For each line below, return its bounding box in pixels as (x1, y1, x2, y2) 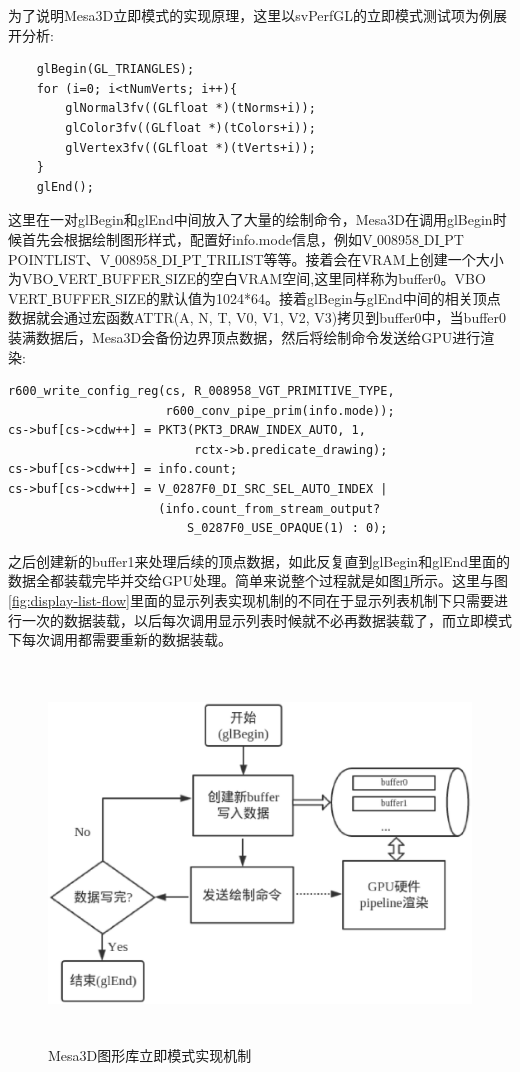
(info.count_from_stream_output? (158, 501, 381, 516)
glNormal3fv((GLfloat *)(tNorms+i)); (65, 101, 316, 116)
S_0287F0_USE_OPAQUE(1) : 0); (186, 521, 388, 536)
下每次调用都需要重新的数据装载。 (8, 629, 232, 650)
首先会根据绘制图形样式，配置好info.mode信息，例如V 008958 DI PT (21, 228, 464, 249)
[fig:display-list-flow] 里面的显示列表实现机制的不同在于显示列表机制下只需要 (8, 590, 494, 611)
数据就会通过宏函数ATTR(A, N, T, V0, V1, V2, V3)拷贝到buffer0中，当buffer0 (8, 307, 507, 328)
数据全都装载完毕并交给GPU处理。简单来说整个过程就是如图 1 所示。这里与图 (8, 570, 509, 591)
